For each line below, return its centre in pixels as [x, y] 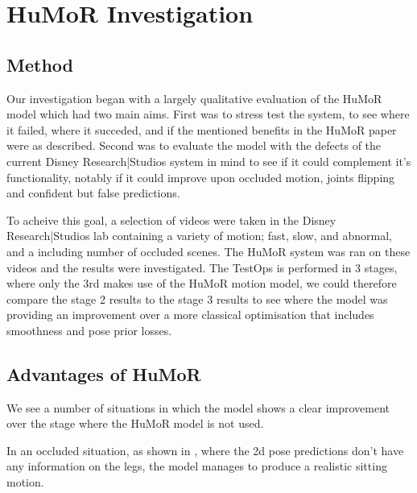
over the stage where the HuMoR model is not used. [135, 423]
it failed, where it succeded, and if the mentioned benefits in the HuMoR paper [202, 129]
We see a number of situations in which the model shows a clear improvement [198, 407]
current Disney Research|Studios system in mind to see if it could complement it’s [209, 161]
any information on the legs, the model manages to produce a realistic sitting [197, 466]
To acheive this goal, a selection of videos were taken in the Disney [171, 220]
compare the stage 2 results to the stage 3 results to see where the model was [197, 298]
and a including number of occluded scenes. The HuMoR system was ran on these [208, 251]
